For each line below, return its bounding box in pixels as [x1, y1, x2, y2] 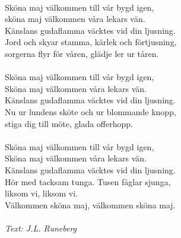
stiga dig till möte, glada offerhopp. [5, 117, 133, 129]
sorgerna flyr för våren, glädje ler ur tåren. [5, 47, 159, 59]
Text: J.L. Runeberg [5, 221, 77, 234]
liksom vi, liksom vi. [5, 187, 78, 199]
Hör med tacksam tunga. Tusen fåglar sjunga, [5, 175, 171, 188]
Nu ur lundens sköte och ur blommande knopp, [5, 105, 176, 118]
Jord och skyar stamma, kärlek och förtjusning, [5, 36, 177, 48]
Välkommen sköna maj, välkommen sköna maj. [5, 198, 176, 211]
